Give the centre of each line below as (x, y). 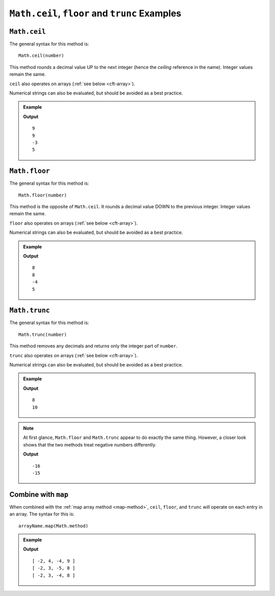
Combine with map (39, 494)
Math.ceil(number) (42, 56)
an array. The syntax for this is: (42, 514)
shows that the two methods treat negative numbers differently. (90, 444)
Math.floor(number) (43, 195)
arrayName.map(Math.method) (53, 526)
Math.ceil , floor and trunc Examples (95, 13)
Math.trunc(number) (43, 334)
